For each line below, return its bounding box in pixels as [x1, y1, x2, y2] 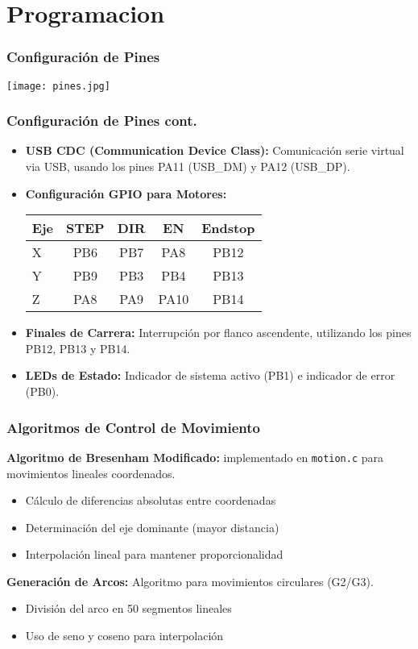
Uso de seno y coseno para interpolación [25, 627, 224, 644]
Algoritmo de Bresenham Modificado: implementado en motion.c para [6, 448, 384, 465]
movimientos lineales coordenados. [6, 464, 176, 481]
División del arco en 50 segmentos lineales [25, 600, 232, 617]
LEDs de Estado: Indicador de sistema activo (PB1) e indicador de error [25, 367, 395, 384]
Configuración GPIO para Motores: [25, 185, 227, 202]
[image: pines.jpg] [6, 80, 110, 92]
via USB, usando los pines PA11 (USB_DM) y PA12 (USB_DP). [25, 158, 350, 175]
